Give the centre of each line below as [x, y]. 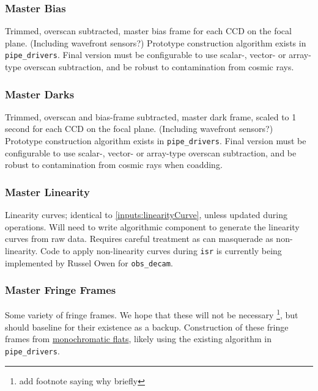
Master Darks [40, 94]
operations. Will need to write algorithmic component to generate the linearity [152, 226]
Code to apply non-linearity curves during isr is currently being [161, 250]
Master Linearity [47, 192]
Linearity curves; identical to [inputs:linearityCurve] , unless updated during [146, 215]
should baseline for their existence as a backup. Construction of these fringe [147, 327]
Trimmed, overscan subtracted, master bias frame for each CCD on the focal [148, 31]
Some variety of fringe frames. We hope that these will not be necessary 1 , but [152, 314]
